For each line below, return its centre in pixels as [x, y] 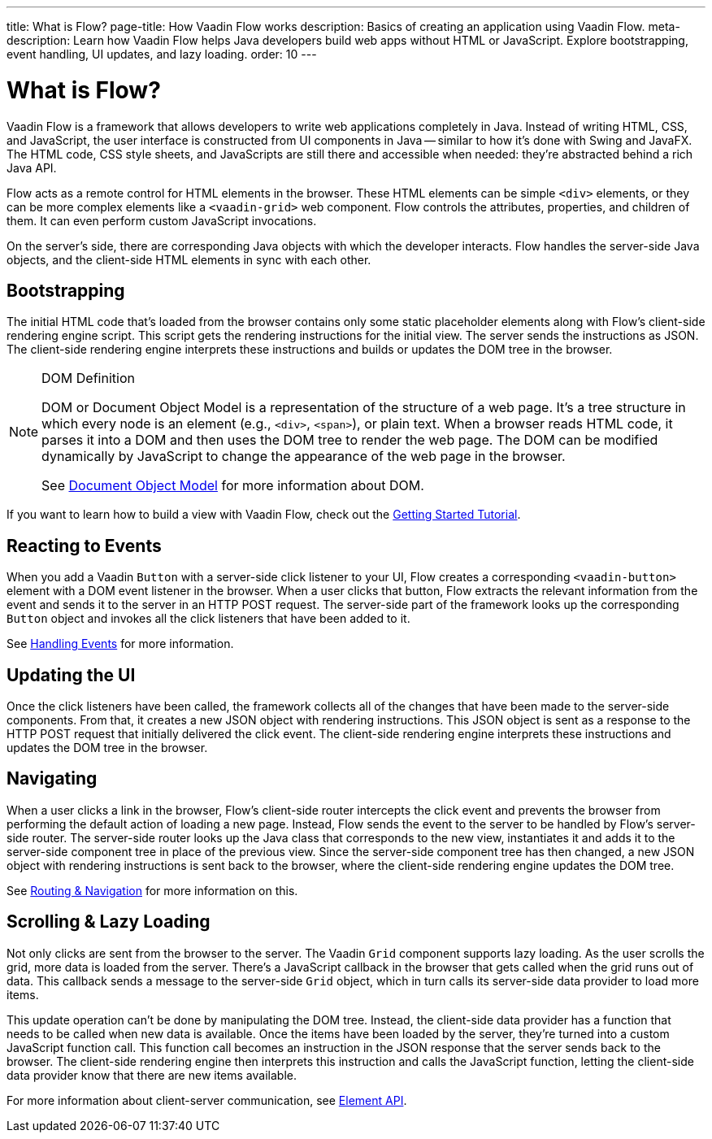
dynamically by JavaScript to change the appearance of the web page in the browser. [304, 456]
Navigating [52, 779]
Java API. [32, 167]
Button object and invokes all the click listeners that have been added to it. [208, 619]
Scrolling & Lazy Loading [109, 922]
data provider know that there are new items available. [152, 1075]
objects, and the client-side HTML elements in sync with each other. [189, 259]
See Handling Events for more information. [120, 644]
